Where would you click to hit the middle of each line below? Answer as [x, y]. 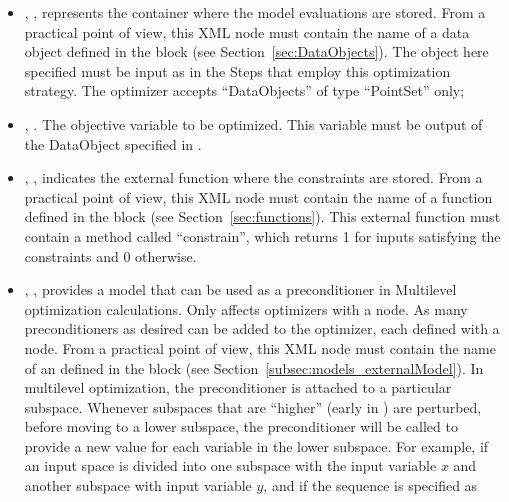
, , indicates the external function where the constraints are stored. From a [253, 177]
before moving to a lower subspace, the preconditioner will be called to [241, 426]
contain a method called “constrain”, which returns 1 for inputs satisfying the [262, 235]
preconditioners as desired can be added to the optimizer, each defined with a [262, 328]
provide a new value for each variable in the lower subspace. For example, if [256, 445]
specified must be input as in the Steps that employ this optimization [237, 70]
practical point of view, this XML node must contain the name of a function [258, 196]
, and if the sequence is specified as [370, 485]
